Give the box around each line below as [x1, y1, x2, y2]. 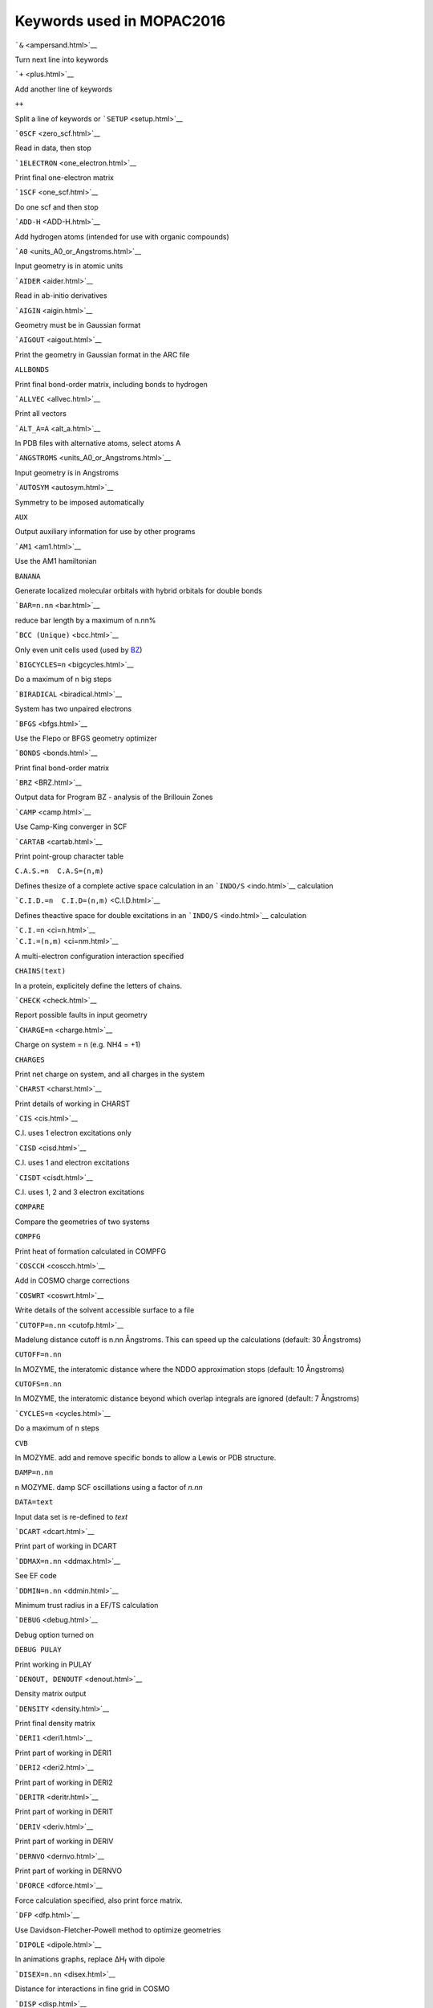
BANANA [14, 571, 41, 581]
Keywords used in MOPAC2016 [14, 12, 226, 30]
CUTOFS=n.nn [14, 1380, 62, 1389]
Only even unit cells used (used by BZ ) [14, 645, 143, 655]
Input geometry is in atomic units [14, 261, 123, 271]
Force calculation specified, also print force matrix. [14, 1896, 184, 1905]
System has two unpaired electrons [14, 704, 132, 714]
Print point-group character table [14, 851, 124, 861]
